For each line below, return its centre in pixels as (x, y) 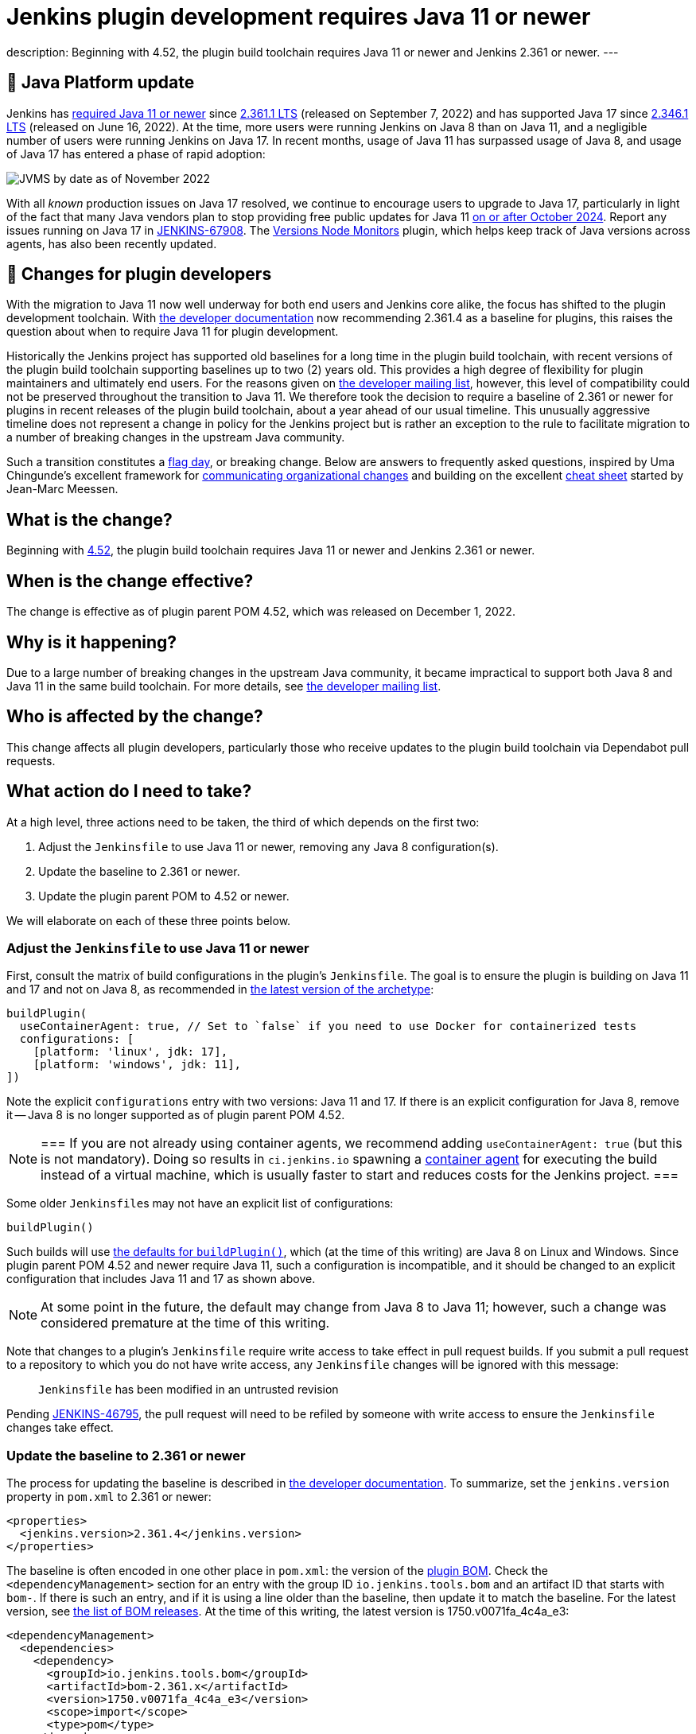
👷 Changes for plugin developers (139, 274)
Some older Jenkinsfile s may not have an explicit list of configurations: (200, 1203)
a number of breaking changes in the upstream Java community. (176, 437)
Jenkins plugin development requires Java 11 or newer (299, 17)
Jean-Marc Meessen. (62, 489)
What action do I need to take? (129, 791)
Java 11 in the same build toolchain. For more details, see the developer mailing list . (224, 686)
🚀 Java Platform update (101, 83)
